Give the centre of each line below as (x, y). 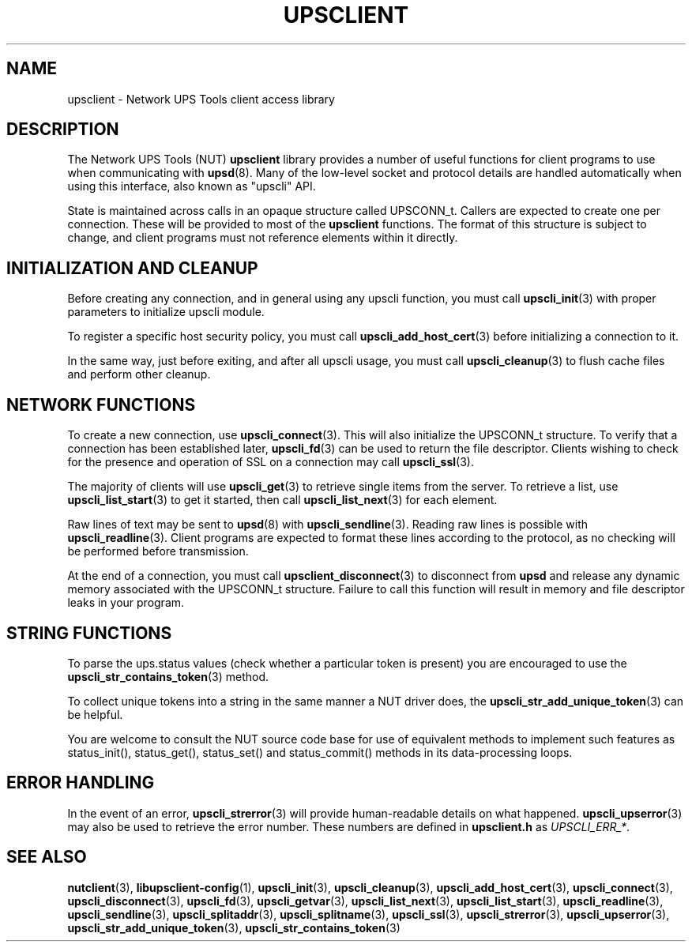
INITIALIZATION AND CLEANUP (132, 268)
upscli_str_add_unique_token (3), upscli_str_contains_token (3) (234, 927)
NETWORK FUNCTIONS (101, 404)
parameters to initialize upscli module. (166, 312)
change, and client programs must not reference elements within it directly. (263, 238)
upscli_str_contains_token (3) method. (168, 676)
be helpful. (95, 714)
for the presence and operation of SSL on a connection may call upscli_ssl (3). (271, 462)
